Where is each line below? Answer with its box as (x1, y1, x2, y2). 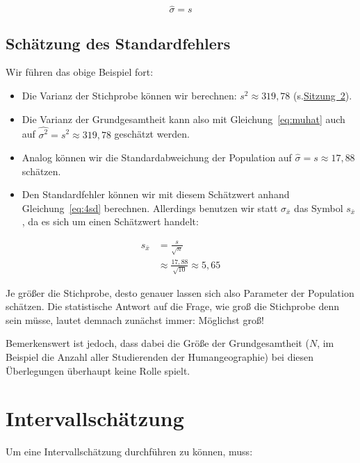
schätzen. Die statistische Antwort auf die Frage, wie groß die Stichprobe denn (6, 299, 339, 314)
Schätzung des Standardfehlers (6, 32, 231, 54)
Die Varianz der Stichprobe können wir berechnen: (22, 88, 237, 103)
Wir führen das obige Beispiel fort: (6, 65, 154, 79)
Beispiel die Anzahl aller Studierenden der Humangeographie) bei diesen (6, 349, 314, 364)
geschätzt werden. (114, 127, 190, 141)
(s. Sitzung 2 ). (293, 88, 352, 103)
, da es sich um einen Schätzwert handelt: (22, 214, 199, 229)
